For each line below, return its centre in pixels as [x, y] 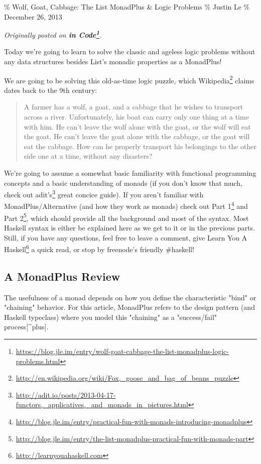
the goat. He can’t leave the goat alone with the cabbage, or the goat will [137, 136]
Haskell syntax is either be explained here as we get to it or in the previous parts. [129, 227]
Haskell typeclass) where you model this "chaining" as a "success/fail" [111, 317]
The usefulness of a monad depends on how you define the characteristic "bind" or [130, 297]
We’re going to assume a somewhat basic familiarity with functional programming [130, 173]
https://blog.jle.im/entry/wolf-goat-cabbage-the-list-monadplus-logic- [122, 351]
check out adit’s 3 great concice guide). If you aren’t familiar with [104, 194]
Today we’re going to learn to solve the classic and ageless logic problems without [130, 51]
